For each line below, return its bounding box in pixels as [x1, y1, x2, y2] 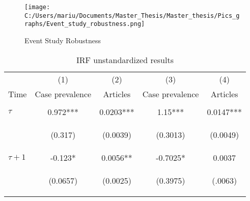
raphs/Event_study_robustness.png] [24, 20, 145, 28]
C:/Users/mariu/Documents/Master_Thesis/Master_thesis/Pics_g [24, 12, 240, 19]
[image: [24, 4, 50, 11]
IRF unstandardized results [76, 53, 174, 66]
